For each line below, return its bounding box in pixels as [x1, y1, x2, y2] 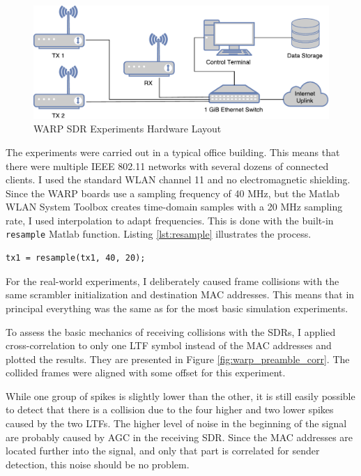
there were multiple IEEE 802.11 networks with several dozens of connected [6, 158, 329, 173]
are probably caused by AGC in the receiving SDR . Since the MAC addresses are [6, 429, 353, 444]
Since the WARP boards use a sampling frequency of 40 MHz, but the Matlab [6, 185, 340, 200]
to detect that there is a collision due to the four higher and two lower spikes [6, 402, 334, 417]
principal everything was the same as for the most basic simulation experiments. [6, 300, 348, 315]
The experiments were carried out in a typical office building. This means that [6, 144, 340, 159]
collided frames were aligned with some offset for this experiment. [6, 365, 286, 380]
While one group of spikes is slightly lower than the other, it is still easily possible [6, 388, 355, 403]
